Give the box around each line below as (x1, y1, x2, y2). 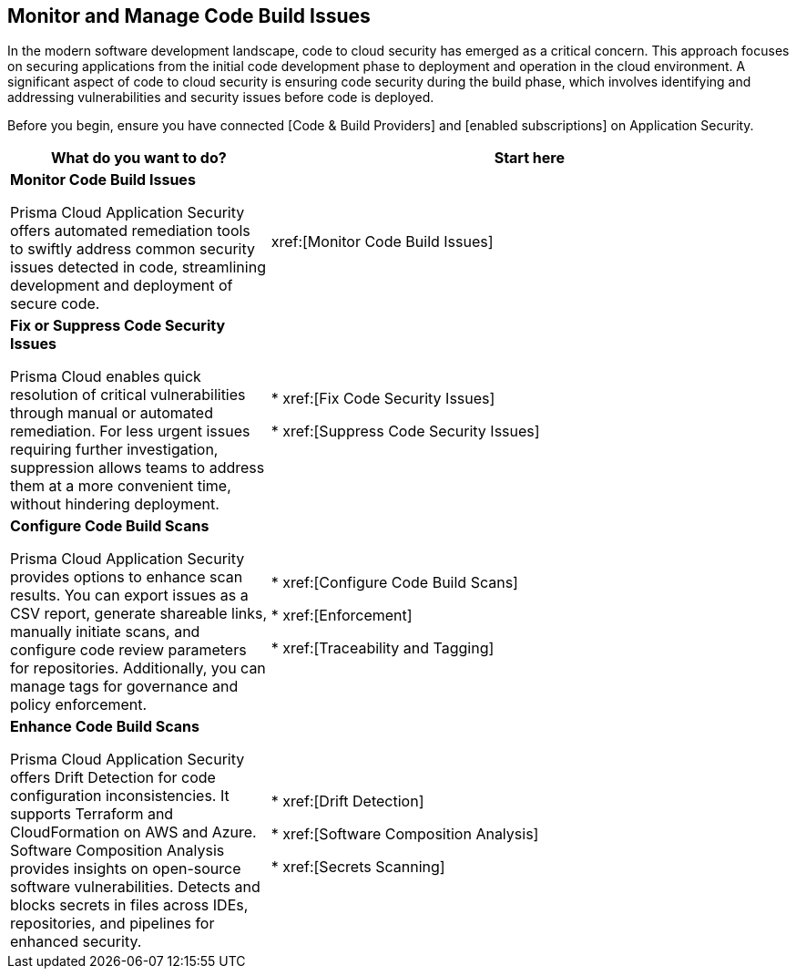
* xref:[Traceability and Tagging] (270, 639, 495, 658)
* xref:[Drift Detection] (270, 792, 424, 811)
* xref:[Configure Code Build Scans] (270, 573, 518, 592)
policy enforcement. (10, 695, 148, 714)
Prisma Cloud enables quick (10, 367, 201, 386)
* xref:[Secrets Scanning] (270, 858, 445, 877)
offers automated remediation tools (10, 221, 250, 241)
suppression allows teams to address (10, 458, 265, 478)
